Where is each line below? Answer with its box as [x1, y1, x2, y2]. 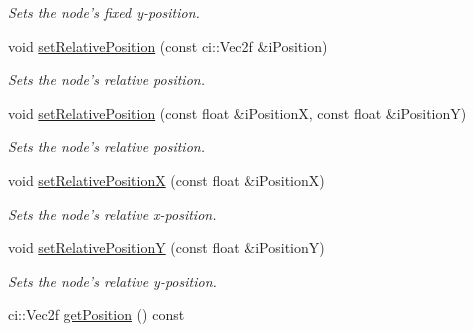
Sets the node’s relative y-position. [8, 270, 217, 291]
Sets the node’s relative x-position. [8, 203, 217, 224]
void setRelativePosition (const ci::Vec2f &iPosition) [8, 35, 328, 56]
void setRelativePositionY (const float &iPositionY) [8, 237, 325, 258]
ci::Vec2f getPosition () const [8, 304, 185, 325]
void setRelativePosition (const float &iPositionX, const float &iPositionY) [8, 102, 467, 123]
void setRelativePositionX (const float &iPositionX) [8, 169, 325, 190]
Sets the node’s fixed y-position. [8, 2, 200, 22]
